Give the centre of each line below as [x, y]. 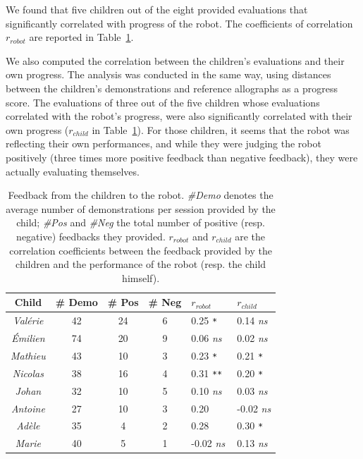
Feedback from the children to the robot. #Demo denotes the [141, 195]
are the [250, 236]
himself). [141, 277]
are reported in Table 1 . [81, 37]
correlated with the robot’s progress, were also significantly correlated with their [179, 116]
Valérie [28, 320]
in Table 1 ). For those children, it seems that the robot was [221, 129]
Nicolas [28, 373]
